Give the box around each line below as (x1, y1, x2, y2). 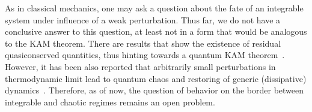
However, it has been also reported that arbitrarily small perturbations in (5, 60, 276, 72)
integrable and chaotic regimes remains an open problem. (5, 95, 215, 108)
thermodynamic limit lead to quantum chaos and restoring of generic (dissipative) (5, 72, 307, 84)
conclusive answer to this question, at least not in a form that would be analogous (5, 25, 307, 38)
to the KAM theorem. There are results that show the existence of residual (5, 37, 281, 49)
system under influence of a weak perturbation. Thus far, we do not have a (5, 13, 281, 26)
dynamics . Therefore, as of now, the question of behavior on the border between (5, 84, 304, 96)
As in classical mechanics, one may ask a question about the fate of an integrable (5, 2, 304, 14)
